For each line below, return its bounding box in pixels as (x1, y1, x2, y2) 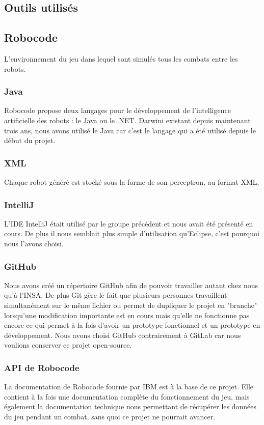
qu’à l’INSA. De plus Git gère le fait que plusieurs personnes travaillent (4, 290, 227, 300)
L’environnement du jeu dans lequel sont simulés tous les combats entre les (4, 53, 238, 64)
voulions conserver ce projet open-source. (4, 339, 132, 350)
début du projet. (4, 135, 56, 146)
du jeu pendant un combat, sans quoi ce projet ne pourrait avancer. (4, 411, 216, 421)
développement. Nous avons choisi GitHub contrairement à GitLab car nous (4, 329, 241, 340)
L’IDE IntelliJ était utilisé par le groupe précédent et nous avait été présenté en (4, 218, 253, 229)
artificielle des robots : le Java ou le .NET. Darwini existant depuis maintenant (4, 115, 251, 125)
